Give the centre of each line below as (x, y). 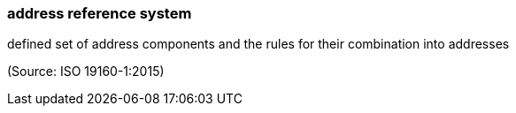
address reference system (100, 13)
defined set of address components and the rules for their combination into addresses (258, 44)
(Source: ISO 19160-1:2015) (86, 72)
